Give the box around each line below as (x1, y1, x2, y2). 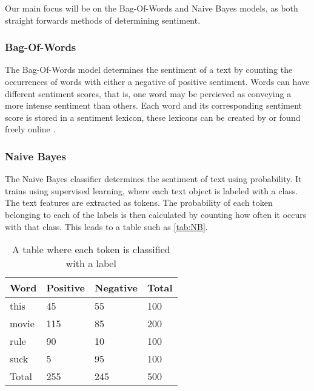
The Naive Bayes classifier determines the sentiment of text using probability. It (5, 172, 302, 185)
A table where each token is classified (12, 242, 170, 257)
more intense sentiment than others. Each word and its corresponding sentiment (5, 99, 302, 112)
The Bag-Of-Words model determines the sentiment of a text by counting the (5, 63, 293, 76)
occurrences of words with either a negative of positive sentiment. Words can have (5, 75, 310, 87)
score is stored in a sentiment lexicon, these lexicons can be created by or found (5, 110, 301, 123)
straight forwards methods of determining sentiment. (5, 13, 201, 26)
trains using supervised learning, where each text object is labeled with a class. (5, 184, 298, 197)
